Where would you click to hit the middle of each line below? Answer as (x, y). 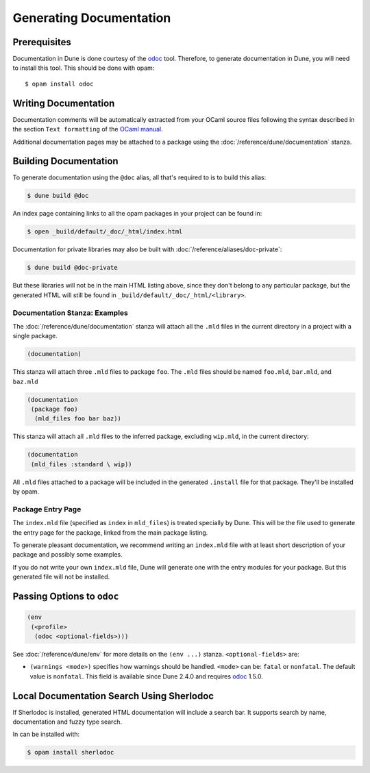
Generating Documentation (92, 18)
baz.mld (26, 381)
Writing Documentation (64, 103)
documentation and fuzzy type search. (67, 722)
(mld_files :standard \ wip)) (82, 464)
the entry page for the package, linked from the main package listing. (110, 532)
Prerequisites (42, 42)
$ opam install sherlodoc (71, 752)
